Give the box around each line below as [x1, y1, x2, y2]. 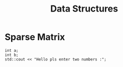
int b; [5, 52, 19, 57]
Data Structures [50, 3, 118, 15]
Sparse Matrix [5, 31, 65, 43]
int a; [5, 48, 19, 53]
